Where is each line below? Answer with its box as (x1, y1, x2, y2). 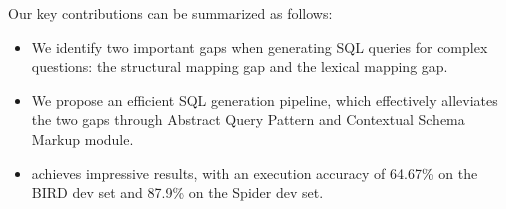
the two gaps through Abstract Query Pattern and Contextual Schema (31, 109, 465, 130)
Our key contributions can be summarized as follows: (8, 3, 333, 23)
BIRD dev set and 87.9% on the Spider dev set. (31, 182, 324, 203)
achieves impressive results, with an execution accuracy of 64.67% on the (31, 162, 478, 183)
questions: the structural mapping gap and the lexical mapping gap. (31, 56, 448, 77)
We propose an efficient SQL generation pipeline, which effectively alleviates (31, 89, 498, 110)
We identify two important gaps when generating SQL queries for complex (31, 36, 488, 57)
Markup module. (31, 128, 134, 149)
